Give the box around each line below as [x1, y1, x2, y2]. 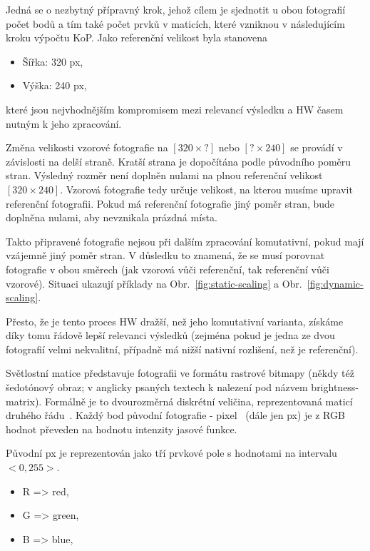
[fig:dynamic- [307, 275, 364, 290]
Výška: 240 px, [22, 78, 87, 93]
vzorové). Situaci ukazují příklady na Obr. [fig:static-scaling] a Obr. [6, 275, 302, 290]
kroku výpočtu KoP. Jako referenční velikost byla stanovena [6, 30, 268, 45]
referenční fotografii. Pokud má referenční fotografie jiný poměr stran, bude [6, 196, 335, 211]
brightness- [311, 380, 359, 395]
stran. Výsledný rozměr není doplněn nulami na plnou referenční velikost [6, 168, 323, 183]
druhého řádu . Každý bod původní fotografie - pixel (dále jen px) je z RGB [6, 408, 345, 423]
